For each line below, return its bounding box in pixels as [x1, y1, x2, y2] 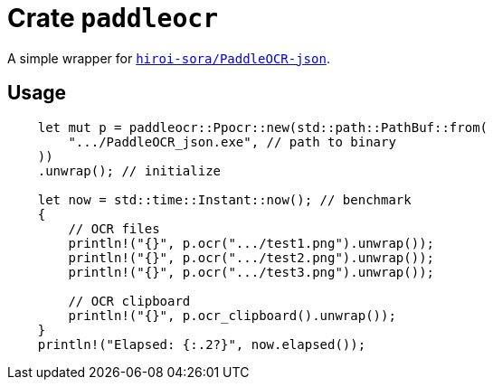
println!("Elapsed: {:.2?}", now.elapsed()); [37, 336, 366, 352]
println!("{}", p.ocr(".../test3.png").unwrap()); [68, 264, 435, 279]
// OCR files [68, 221, 160, 236]
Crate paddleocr [7, 3, 218, 33]
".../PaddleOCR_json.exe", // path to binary [68, 134, 396, 149]
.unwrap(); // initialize [37, 163, 222, 178]
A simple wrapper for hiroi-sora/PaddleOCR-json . [7, 50, 330, 66]
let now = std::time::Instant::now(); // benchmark [37, 192, 412, 207]
